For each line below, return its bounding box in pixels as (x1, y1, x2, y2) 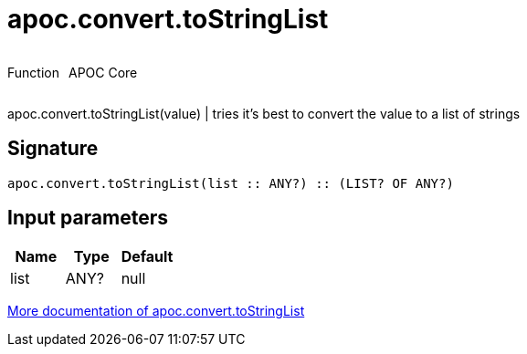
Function (7, 64, 59, 80)
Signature (7, 137, 99, 161)
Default (121, 247, 174, 266)
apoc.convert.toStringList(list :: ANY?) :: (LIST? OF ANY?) (7, 175, 454, 191)
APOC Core (68, 64, 138, 80)
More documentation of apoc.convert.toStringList (7, 303, 305, 319)
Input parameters (7, 206, 169, 230)
